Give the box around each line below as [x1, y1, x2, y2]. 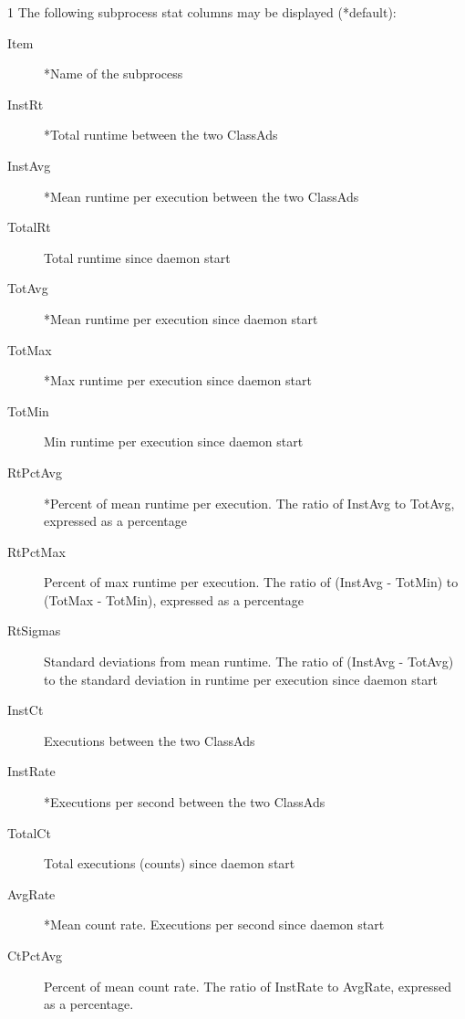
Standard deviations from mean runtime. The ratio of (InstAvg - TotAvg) [44, 652, 454, 671]
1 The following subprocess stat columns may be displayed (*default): [7, 3, 397, 21]
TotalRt [7, 217, 51, 236]
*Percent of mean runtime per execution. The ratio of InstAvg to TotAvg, [44, 493, 455, 512]
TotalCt [7, 823, 51, 842]
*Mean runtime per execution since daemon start [44, 309, 318, 328]
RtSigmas [7, 621, 61, 640]
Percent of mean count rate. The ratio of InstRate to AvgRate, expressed [44, 976, 451, 995]
